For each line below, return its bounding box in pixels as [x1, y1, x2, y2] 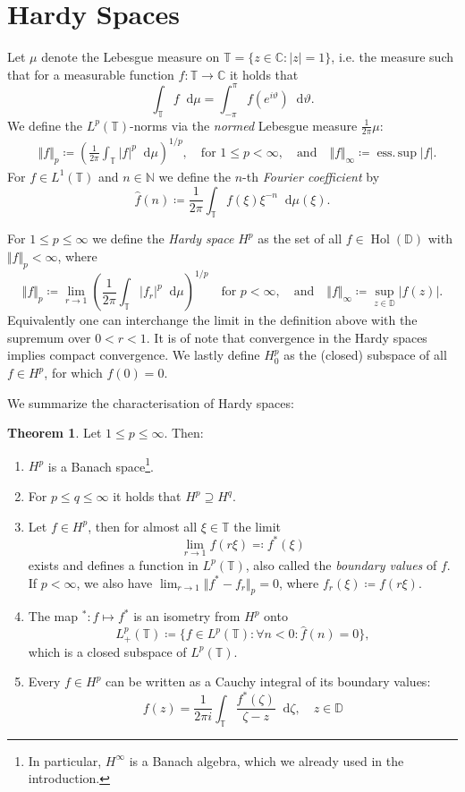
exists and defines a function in [28, 555, 199, 574]
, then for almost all [88, 516, 198, 535]
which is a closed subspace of [28, 642, 187, 660]
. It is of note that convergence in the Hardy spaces [146, 328, 427, 346]
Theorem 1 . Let [7, 423, 102, 442]
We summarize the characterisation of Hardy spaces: [7, 393, 294, 412]
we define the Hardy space [92, 229, 234, 248]
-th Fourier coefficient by [242, 166, 380, 185]
